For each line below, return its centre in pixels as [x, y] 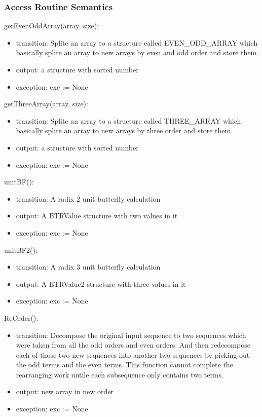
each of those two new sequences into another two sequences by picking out [133, 354]
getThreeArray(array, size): [46, 104]
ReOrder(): [21, 317]
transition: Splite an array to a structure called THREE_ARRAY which [128, 120]
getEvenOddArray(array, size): [52, 26]
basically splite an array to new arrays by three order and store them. [124, 130]
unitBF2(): [21, 250]
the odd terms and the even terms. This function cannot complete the [124, 365]
